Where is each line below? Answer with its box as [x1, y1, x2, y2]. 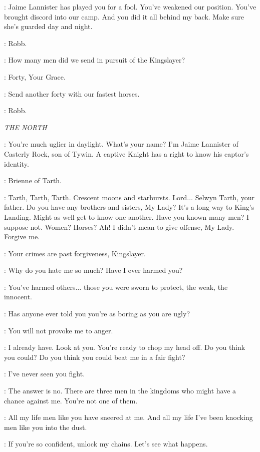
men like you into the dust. [4, 421, 87, 432]
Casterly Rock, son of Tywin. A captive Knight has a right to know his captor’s [4, 148, 249, 159]
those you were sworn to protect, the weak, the [83, 281, 228, 292]
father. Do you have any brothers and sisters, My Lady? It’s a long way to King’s [4, 202, 254, 212]
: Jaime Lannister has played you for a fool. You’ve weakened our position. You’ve [4, 2, 256, 12]
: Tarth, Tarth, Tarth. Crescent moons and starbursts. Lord [4, 192, 187, 202]
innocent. [4, 291, 33, 302]
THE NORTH [4, 122, 47, 132]
